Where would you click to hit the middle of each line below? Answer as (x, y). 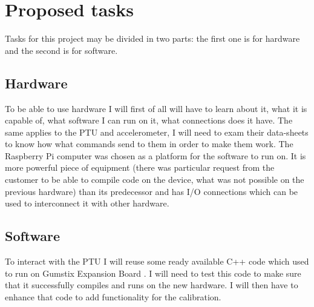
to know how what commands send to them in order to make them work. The (149, 144)
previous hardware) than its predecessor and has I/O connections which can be (152, 191)
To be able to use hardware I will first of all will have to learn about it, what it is (156, 108)
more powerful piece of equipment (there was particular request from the (140, 167)
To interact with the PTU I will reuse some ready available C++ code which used (157, 261)
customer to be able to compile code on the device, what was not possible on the (155, 180)
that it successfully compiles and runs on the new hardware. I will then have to (152, 285)
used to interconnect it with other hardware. (87, 203)
